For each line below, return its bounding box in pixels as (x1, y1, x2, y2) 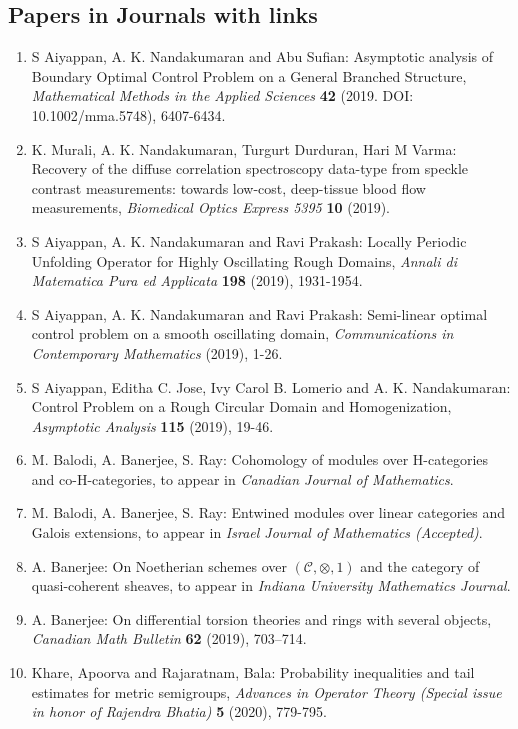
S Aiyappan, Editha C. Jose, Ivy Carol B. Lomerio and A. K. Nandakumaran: (31, 376, 511, 397)
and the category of (360, 555, 480, 576)
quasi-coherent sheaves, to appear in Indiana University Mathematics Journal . (31, 575, 511, 596)
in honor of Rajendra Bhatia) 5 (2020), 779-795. (31, 701, 327, 722)
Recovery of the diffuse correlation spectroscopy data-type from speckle (31, 158, 469, 179)
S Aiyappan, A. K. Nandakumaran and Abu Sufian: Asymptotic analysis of (31, 46, 493, 67)
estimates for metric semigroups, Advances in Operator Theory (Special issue (31, 681, 502, 702)
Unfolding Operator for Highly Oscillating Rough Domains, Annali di (31, 250, 457, 271)
